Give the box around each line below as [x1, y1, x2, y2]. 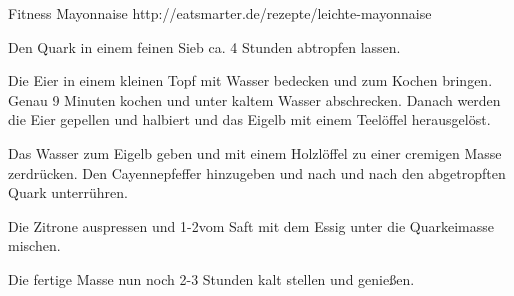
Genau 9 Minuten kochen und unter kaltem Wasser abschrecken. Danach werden [8, 89, 501, 110]
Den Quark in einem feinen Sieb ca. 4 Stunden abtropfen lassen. [8, 36, 401, 57]
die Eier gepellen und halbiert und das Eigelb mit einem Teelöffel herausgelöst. [8, 109, 491, 130]
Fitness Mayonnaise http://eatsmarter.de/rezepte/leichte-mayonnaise [8, 3, 432, 23]
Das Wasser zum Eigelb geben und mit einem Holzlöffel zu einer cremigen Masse [8, 142, 502, 163]
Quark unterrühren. [8, 182, 128, 203]
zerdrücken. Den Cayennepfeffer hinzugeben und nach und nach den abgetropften [8, 162, 506, 183]
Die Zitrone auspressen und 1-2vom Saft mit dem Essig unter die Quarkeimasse [8, 215, 494, 236]
